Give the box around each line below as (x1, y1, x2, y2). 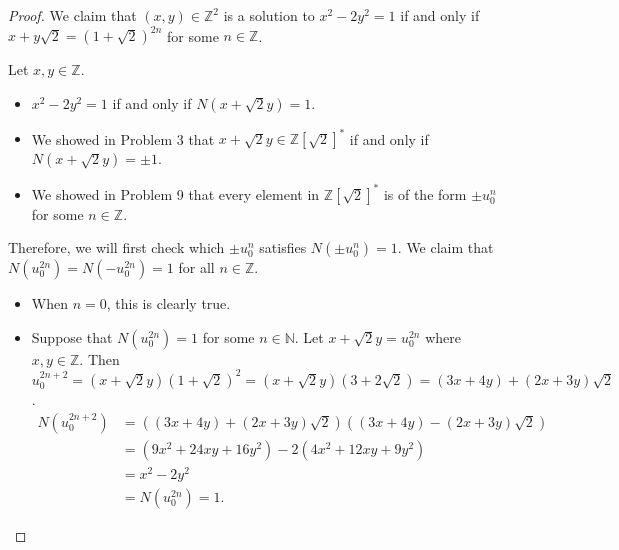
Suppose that (31, 326, 113, 347)
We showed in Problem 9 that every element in (31, 183, 320, 204)
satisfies (259, 237, 307, 258)
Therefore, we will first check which (8, 237, 225, 258)
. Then (79, 348, 120, 369)
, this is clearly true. (106, 293, 231, 314)
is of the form (383, 183, 467, 204)
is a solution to (223, 5, 315, 25)
